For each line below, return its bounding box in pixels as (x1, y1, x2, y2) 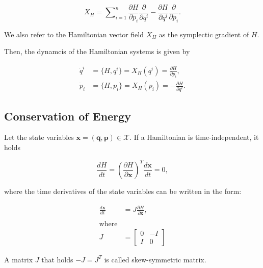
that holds (41, 254, 73, 264)
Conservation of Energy (4, 108, 131, 124)
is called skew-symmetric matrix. (104, 254, 206, 264)
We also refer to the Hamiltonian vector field (4, 29, 144, 39)
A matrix (4, 254, 33, 264)
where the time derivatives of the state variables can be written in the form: (4, 186, 242, 197)
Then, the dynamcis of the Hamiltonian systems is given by (4, 46, 190, 57)
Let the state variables (4, 132, 74, 142)
